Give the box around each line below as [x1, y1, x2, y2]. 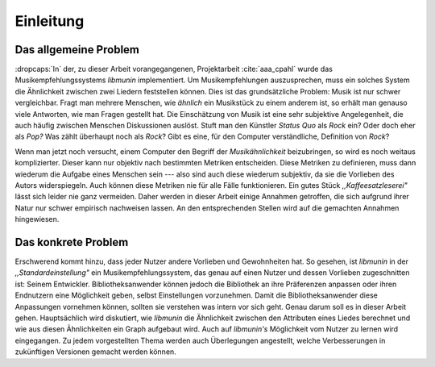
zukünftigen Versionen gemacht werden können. [14, 347, 176, 357]
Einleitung [14, 12, 85, 30]
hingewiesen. [14, 215, 60, 224]
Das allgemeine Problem [14, 43, 140, 56]
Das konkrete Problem [14, 235, 129, 249]
